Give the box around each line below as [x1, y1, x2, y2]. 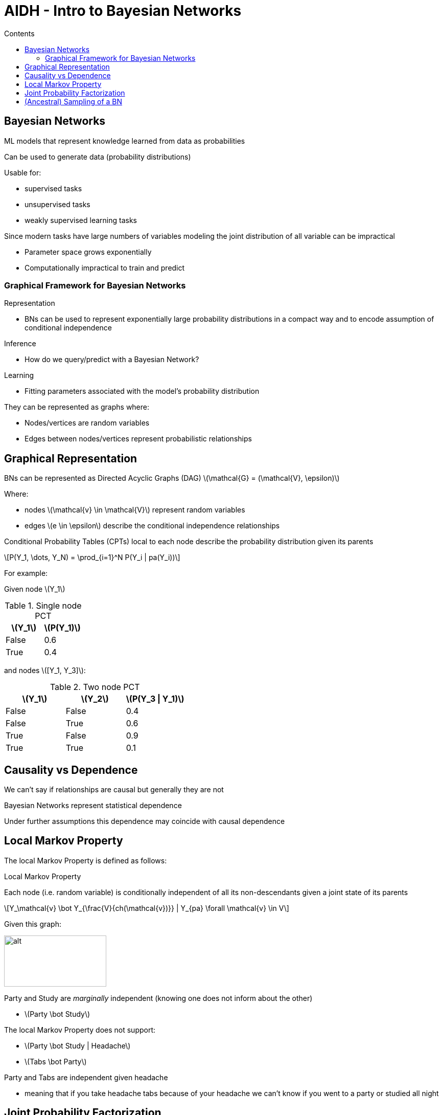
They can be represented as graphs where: [4, 403, 150, 412]
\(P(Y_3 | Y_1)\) [126, 694, 184, 704]
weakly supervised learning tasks [25, 215, 137, 225]
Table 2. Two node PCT [50, 682, 140, 693]
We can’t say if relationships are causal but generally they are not [4, 785, 224, 794]
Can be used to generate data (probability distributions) [4, 152, 191, 161]
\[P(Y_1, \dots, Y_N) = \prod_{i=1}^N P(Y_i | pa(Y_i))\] [4, 553, 180, 562]
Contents [4, 29, 35, 38]
